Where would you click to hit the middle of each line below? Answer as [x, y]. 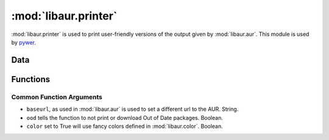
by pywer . [24, 42]
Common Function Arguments [57, 97]
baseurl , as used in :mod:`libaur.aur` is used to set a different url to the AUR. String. [133, 109]
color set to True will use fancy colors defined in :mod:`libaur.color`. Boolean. [125, 126]
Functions [31, 79]
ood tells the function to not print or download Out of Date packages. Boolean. [125, 117]
